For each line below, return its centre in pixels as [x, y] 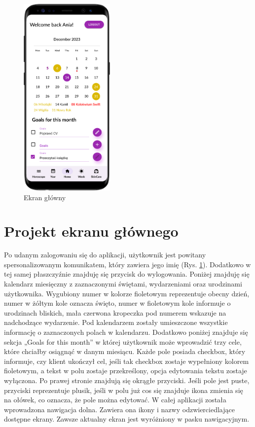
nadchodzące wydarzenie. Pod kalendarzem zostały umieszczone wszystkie [116, 322]
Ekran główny [45, 197]
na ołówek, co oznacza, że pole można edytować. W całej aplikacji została [115, 400]
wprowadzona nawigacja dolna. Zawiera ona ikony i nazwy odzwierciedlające [119, 409]
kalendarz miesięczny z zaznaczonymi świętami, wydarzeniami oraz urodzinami [123, 284]
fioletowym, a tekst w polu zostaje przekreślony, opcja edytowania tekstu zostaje [126, 371]
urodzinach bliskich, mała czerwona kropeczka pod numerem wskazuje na [115, 312]
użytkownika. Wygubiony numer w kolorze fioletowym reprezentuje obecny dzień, [127, 293]
